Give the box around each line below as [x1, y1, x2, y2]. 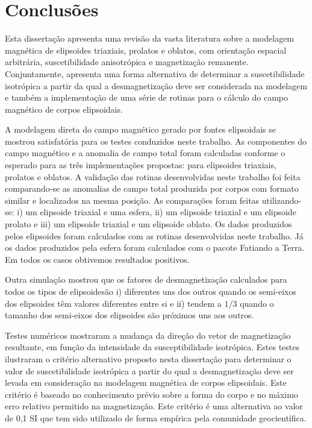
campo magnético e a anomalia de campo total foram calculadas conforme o [5, 146, 285, 159]
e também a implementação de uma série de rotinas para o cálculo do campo [5, 91, 288, 104]
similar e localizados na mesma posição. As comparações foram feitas [5, 194, 260, 206]
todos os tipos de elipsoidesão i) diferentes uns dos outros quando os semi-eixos [5, 285, 296, 297]
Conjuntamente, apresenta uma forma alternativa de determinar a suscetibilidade [5, 67, 305, 80]
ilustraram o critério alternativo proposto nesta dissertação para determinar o [5, 352, 292, 365]
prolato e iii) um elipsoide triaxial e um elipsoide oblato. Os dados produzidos [5, 218, 292, 230]
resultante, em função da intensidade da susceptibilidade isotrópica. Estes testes [5, 341, 300, 353]
